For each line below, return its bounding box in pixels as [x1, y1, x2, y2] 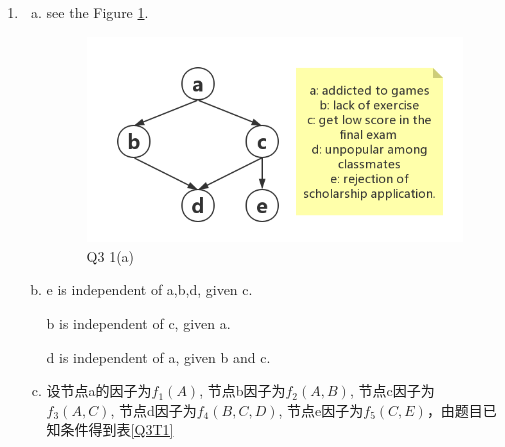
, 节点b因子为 [199, 380, 286, 401]
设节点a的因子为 [46, 380, 152, 401]
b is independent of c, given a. [46, 312, 231, 333]
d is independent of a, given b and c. [46, 346, 271, 367]
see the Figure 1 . [46, 2, 149, 22]
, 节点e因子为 [278, 399, 364, 420]
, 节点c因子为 [349, 380, 435, 401]
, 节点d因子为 [110, 399, 197, 420]
